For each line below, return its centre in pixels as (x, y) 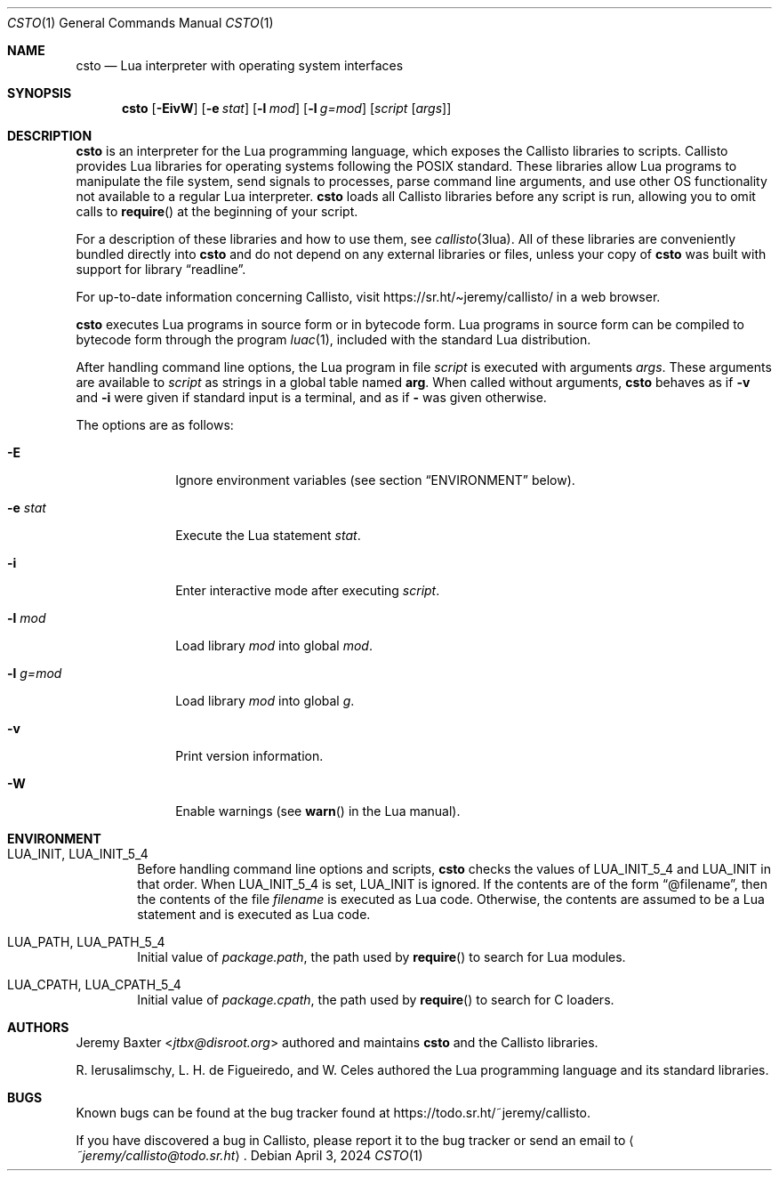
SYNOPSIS (40, 93)
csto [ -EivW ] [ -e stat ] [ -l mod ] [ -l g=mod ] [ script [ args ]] (287, 108)
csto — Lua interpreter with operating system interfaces (240, 65)
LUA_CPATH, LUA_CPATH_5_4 (94, 984)
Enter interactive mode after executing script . (308, 590)
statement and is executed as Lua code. (254, 914)
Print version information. (249, 756)
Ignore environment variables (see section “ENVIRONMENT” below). (375, 480)
